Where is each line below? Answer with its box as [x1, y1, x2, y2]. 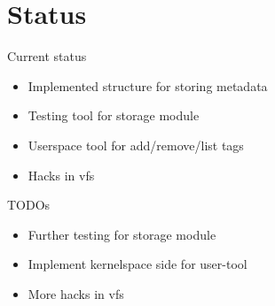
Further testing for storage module [27, 225, 216, 243]
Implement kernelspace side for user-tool [27, 255, 247, 273]
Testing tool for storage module [27, 106, 200, 125]
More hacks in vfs [27, 284, 124, 302]
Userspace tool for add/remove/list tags [27, 135, 244, 154]
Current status [7, 47, 87, 65]
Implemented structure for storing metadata [27, 76, 268, 95]
